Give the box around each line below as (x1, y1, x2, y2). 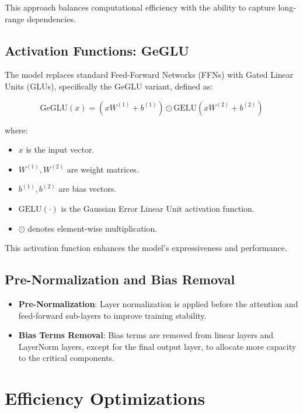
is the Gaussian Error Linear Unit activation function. (61, 202, 255, 214)
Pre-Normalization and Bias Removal (5, 270, 235, 288)
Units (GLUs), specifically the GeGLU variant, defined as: (5, 80, 213, 92)
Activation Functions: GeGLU (5, 41, 189, 59)
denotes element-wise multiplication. (27, 222, 158, 234)
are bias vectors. (58, 183, 117, 195)
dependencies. (27, 12, 76, 25)
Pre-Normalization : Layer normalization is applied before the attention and (18, 297, 298, 309)
